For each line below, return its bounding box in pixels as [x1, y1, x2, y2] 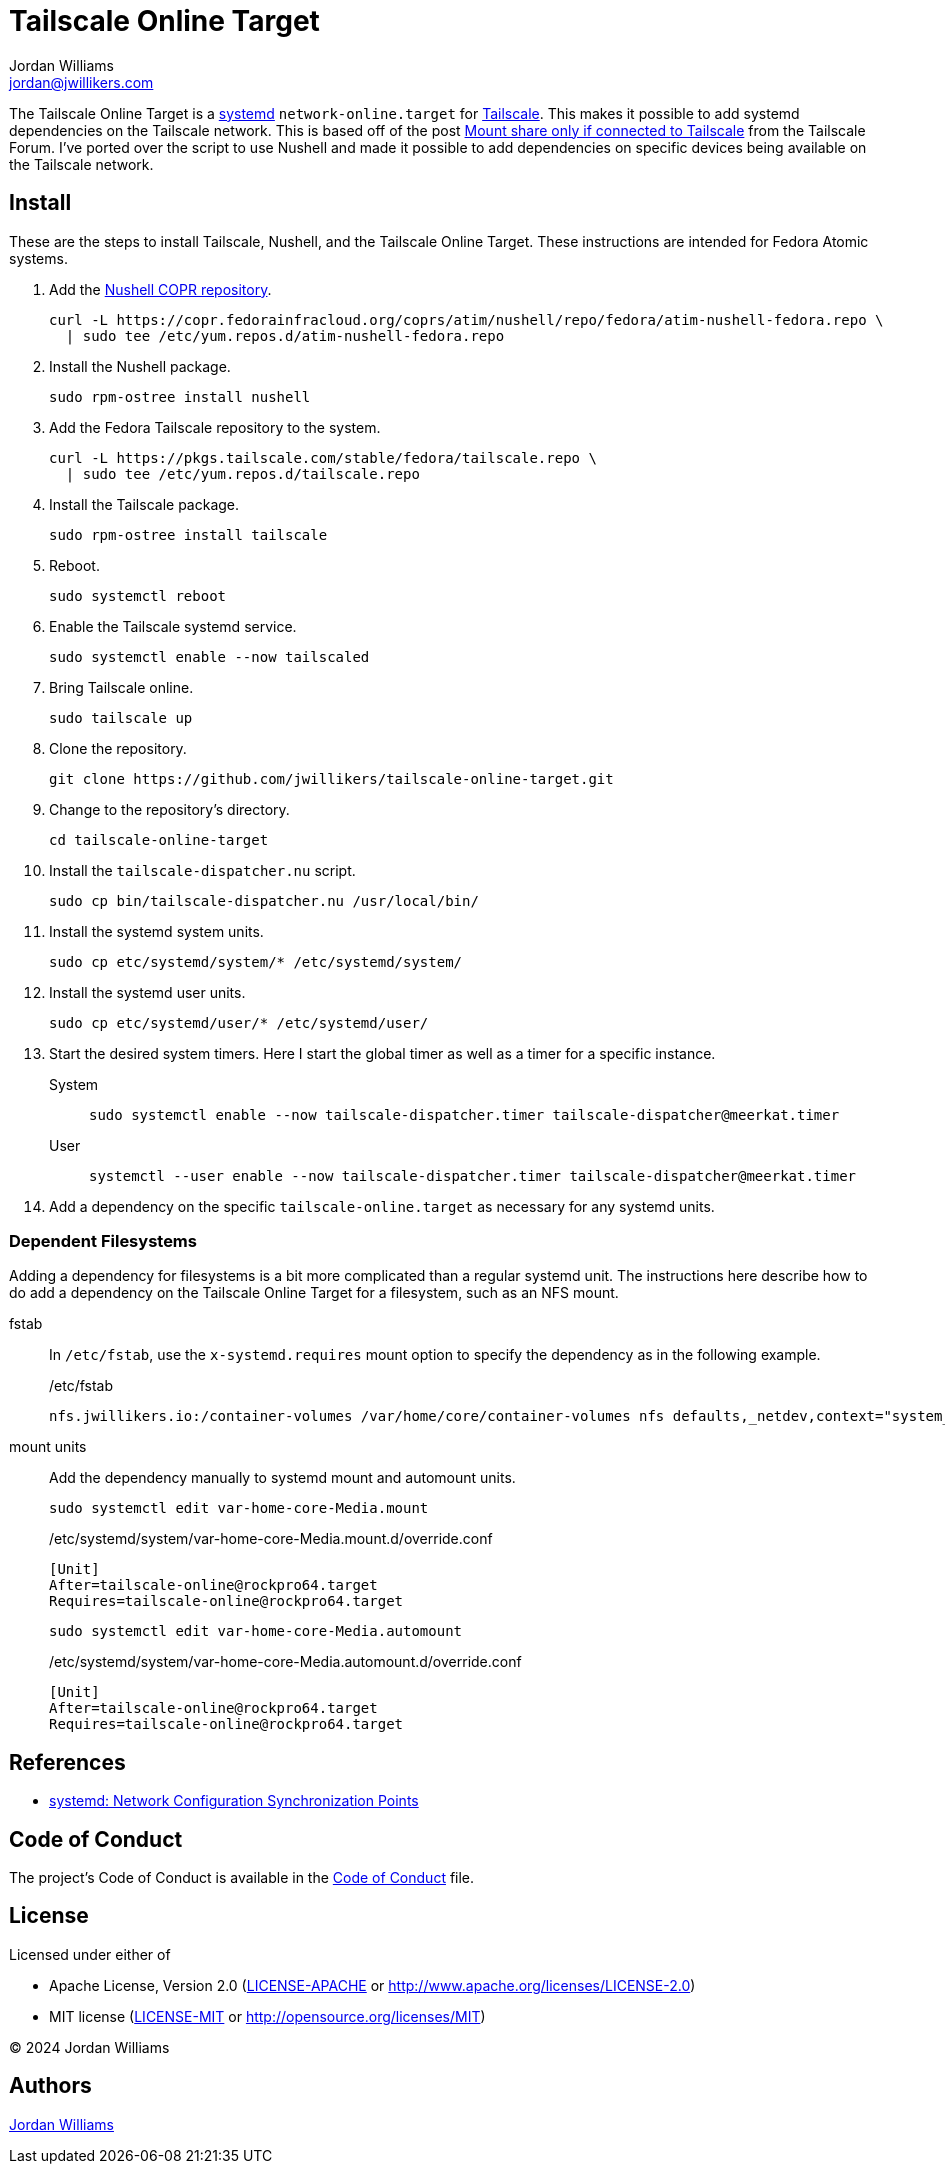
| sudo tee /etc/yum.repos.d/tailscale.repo [65, 465, 420, 482]
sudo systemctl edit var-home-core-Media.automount [49, 1623, 463, 1640]
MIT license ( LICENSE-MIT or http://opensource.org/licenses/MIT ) [49, 2007, 486, 2025]
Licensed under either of [9, 1945, 171, 1963]
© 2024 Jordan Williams [9, 2038, 170, 2056]
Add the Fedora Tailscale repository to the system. [49, 418, 381, 436]
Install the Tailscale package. [49, 495, 240, 513]
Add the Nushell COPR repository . [49, 280, 272, 298]
